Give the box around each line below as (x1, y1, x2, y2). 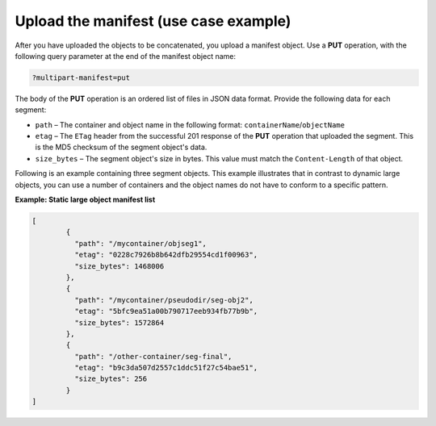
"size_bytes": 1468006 (73, 261, 165, 270)
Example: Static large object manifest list (15, 194, 156, 205)
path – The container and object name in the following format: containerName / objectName (35, 119, 345, 129)
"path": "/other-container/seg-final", (73, 352, 233, 361)
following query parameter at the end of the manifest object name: (15, 51, 236, 61)
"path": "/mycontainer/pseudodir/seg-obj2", (73, 295, 254, 304)
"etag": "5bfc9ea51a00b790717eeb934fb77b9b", (73, 307, 258, 316)
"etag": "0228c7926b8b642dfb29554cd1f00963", (73, 250, 258, 260)
